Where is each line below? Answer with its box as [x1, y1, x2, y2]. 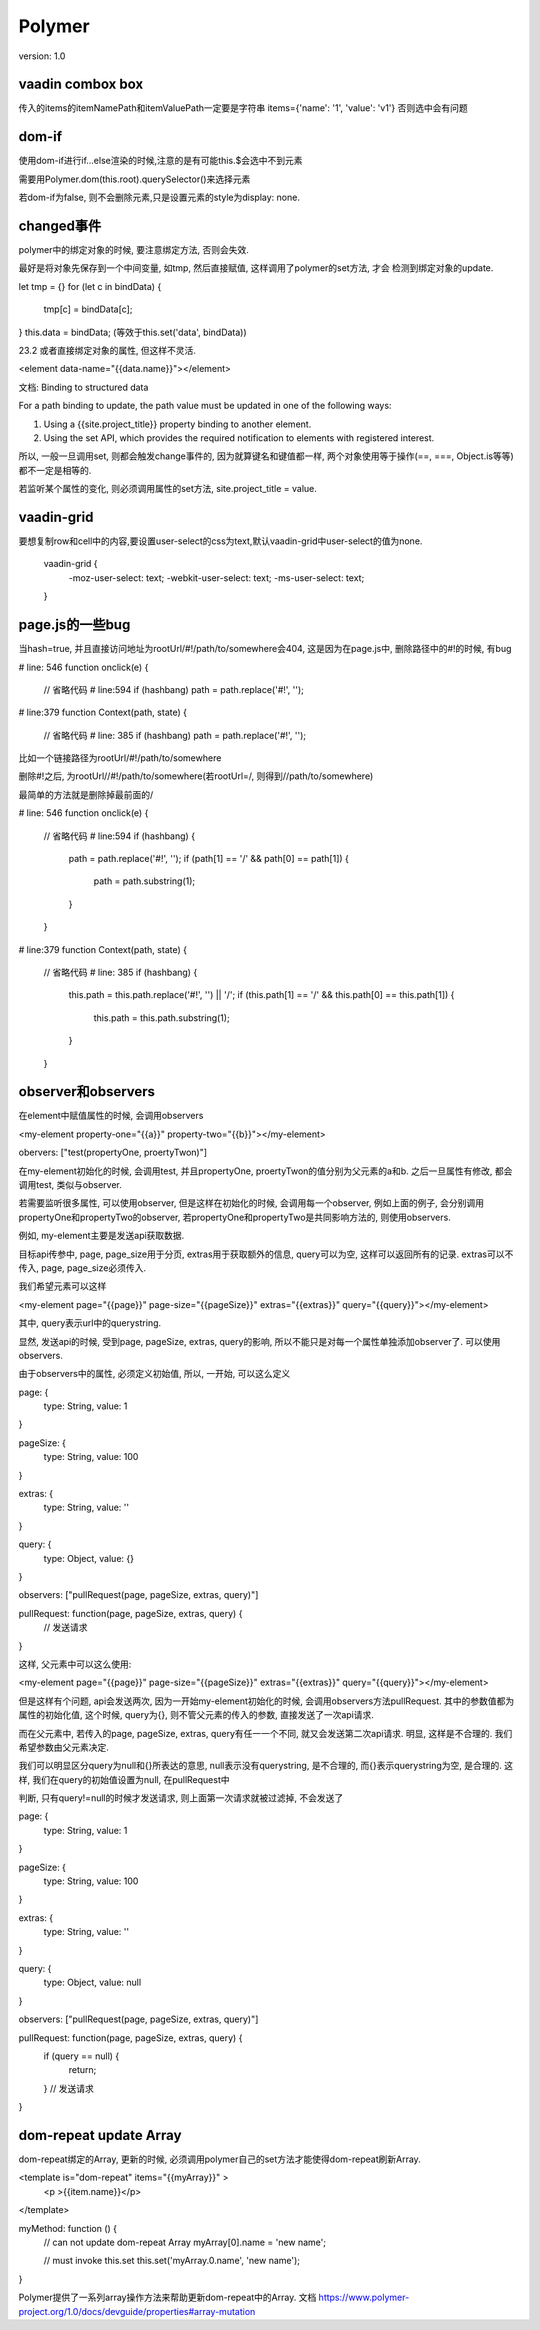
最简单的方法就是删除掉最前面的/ [18, 788, 154, 800]
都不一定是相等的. [18, 464, 92, 476]
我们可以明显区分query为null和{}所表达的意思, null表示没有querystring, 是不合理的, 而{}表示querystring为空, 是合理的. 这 [18, 1760, 514, 1772]
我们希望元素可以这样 [18, 1280, 107, 1292]
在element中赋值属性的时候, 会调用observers [18, 1110, 204, 1122]
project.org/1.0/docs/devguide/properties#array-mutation [18, 2305, 256, 2317]
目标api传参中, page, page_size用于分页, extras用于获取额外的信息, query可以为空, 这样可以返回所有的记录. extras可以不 [18, 1248, 514, 1260]
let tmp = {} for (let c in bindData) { [18, 280, 162, 292]
